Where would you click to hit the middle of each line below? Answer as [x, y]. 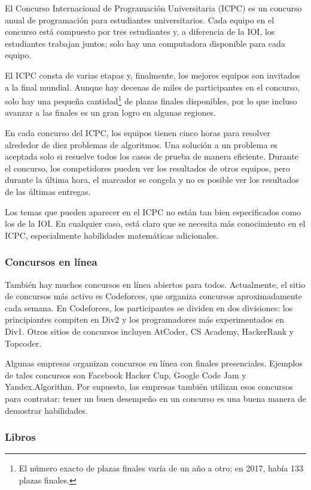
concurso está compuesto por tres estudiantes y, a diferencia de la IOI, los [140, 31]
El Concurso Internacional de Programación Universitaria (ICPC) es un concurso [153, 8]
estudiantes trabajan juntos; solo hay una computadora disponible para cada [145, 43]
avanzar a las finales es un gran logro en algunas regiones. [110, 112]
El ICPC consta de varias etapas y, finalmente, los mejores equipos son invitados [153, 75]
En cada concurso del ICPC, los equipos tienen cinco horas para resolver [138, 133]
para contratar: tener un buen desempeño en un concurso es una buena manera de [155, 398]
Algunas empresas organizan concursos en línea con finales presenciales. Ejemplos [154, 363]
